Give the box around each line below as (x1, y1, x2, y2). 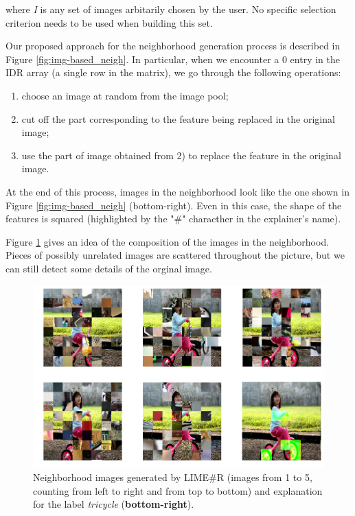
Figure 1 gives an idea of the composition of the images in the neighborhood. (5, 234, 330, 248)
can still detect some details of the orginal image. (5, 261, 212, 275)
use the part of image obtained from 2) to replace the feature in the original (21, 148, 341, 162)
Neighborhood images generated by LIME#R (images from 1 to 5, (33, 470, 312, 484)
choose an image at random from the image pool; (21, 88, 229, 102)
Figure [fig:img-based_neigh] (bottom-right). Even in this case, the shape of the (5, 198, 342, 212)
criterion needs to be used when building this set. (5, 15, 213, 30)
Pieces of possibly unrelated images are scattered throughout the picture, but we (5, 248, 345, 262)
